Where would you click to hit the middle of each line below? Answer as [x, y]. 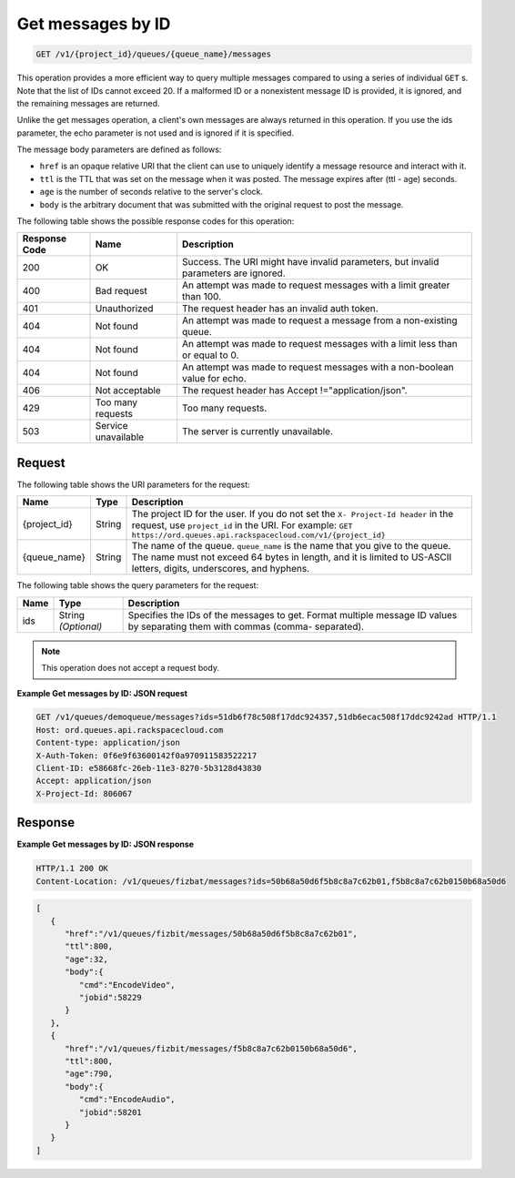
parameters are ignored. [234, 273]
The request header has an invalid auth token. [280, 309]
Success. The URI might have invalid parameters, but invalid [311, 262]
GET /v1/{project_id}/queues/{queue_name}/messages [154, 54]
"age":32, [87, 959]
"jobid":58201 [111, 1112]
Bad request [121, 291]
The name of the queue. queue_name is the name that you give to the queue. [291, 546]
